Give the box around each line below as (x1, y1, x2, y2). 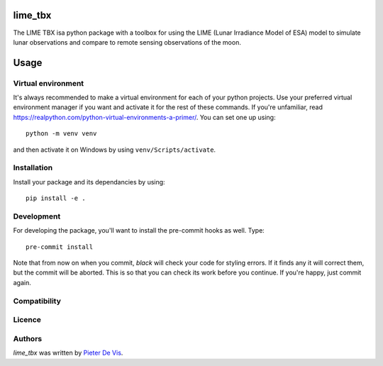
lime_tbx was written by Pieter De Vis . (13, 348, 123, 357)
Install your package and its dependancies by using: (13, 177, 166, 186)
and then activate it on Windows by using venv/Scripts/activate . (13, 145, 216, 154)
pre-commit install (26, 243, 94, 251)
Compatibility (13, 296, 62, 306)
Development (13, 211, 61, 221)
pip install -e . (26, 194, 86, 202)
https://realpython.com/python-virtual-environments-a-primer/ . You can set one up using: (13, 113, 276, 121)
